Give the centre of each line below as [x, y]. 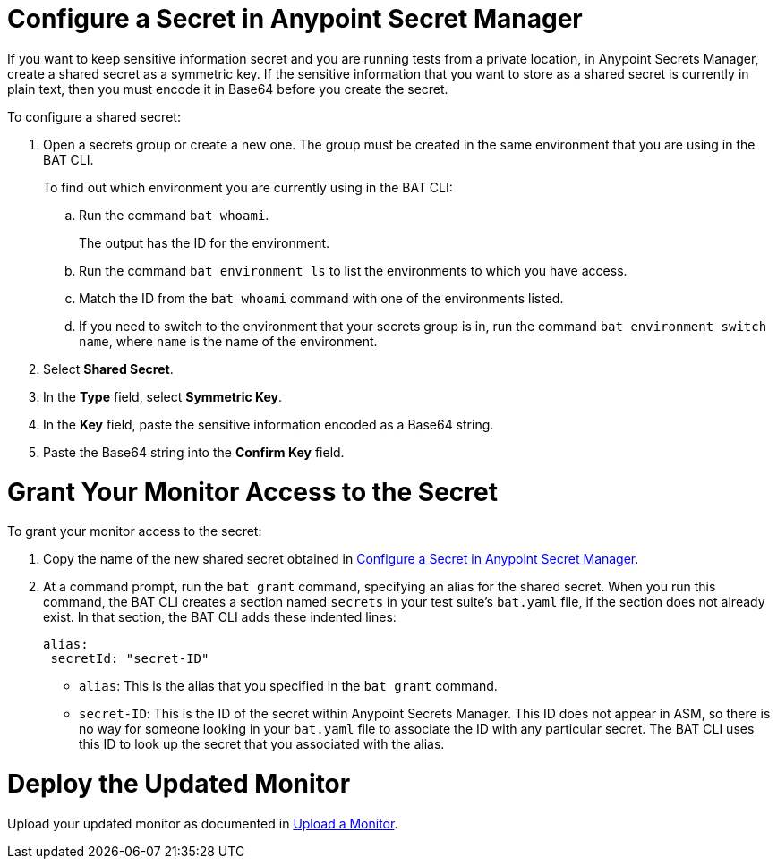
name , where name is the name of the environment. [228, 341]
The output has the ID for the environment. [205, 242]
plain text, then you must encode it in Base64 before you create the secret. [228, 89]
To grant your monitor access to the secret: [135, 531]
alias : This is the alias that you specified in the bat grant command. [288, 686]
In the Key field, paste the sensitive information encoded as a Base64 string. [269, 424]
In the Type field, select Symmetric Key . [163, 396]
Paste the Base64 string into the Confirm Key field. [194, 452]
